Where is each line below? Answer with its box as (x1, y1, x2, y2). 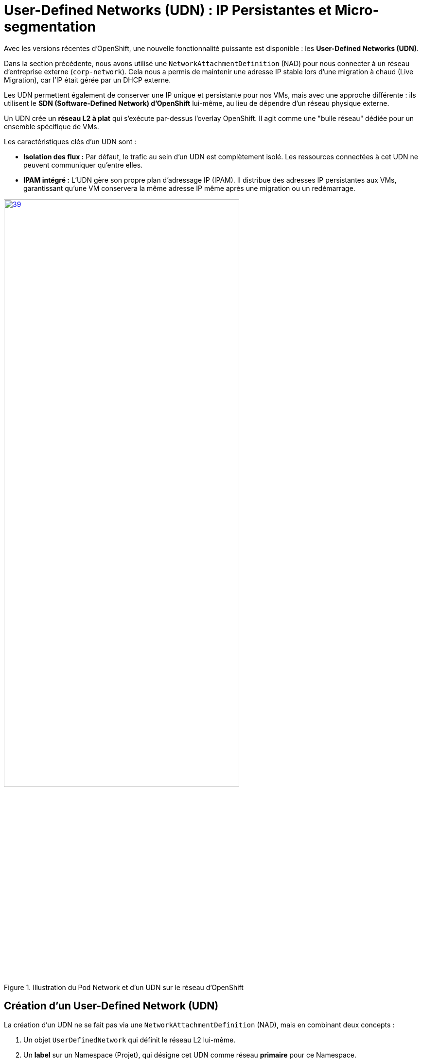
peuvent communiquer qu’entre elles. (23, 160, 143, 169)
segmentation (4, 18, 96, 35)
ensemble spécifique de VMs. (4, 122, 99, 131)
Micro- (334, 2, 379, 18)
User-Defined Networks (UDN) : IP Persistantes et (4, 2, 332, 18)
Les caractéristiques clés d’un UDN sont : (4, 137, 137, 146)
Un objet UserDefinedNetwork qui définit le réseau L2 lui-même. (23, 1035, 236, 1044)
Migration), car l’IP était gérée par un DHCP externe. (4, 75, 171, 84)
